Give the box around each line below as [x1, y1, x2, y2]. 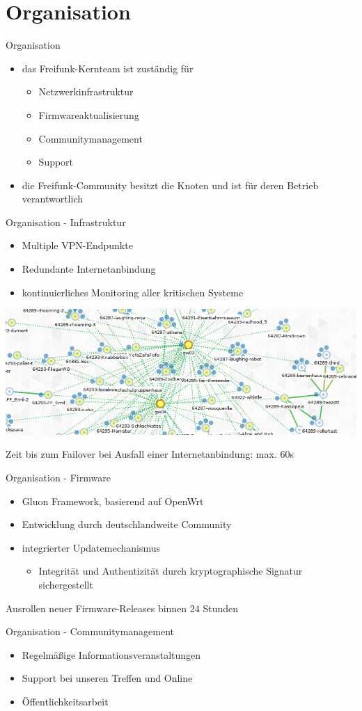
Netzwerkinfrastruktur [38, 84, 134, 99]
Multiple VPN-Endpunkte [22, 238, 133, 253]
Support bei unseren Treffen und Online [22, 671, 193, 685]
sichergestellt [38, 577, 93, 591]
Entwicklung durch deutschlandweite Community [22, 517, 232, 532]
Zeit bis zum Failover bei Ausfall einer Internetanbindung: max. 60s [6, 447, 294, 461]
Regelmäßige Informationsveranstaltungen [22, 647, 201, 662]
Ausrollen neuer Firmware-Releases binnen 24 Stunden [6, 600, 239, 615]
